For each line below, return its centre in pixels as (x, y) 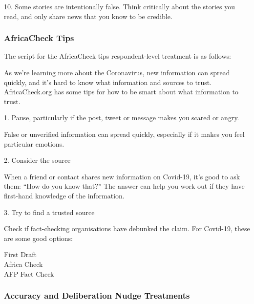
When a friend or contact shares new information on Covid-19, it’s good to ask (122, 176)
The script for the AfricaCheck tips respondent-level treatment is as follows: (117, 56)
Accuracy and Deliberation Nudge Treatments (97, 295)
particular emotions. (34, 143)
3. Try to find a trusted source (49, 212)
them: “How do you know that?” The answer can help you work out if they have (124, 186)
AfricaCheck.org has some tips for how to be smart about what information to (121, 92)
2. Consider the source (37, 160)
